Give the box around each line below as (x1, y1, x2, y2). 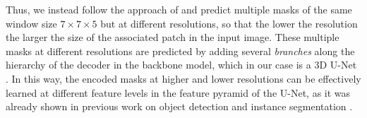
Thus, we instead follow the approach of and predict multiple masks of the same (6, 2, 352, 16)
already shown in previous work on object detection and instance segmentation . (6, 99, 353, 114)
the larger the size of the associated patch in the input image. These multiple (6, 30, 339, 45)
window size (6, 16, 57, 30)
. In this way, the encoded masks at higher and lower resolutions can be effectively (6, 71, 361, 85)
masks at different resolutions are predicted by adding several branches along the (6, 43, 355, 58)
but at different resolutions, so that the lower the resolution (100, 16, 358, 30)
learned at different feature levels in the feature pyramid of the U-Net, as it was (6, 85, 351, 100)
